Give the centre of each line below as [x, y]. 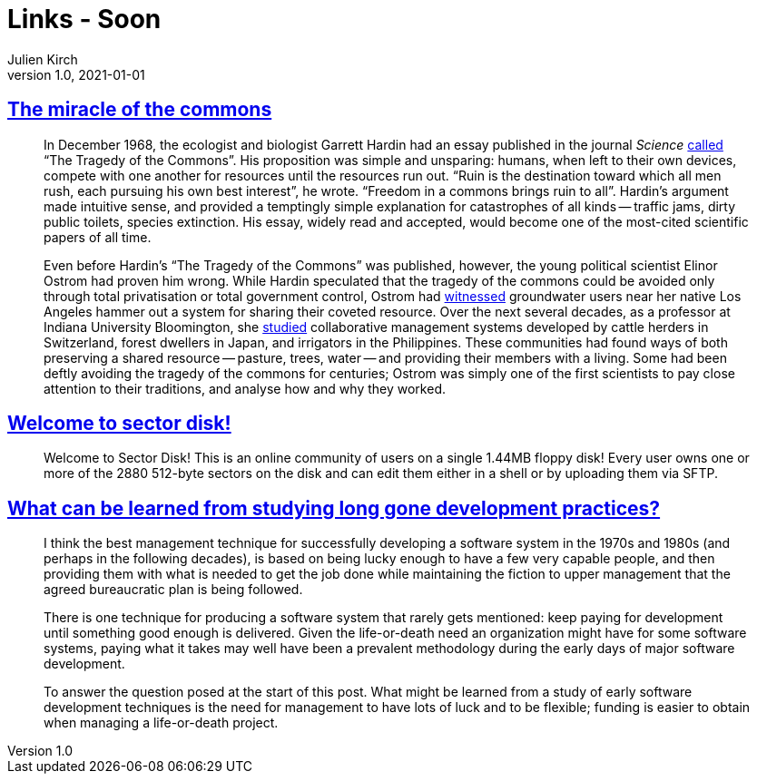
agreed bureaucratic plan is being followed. [173, 590]
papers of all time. [98, 237]
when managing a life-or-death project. [161, 723]
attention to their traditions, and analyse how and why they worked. [245, 388]
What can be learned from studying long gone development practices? [334, 508]
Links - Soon [84, 19]
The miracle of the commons [140, 110]
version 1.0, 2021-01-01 [76, 74]
